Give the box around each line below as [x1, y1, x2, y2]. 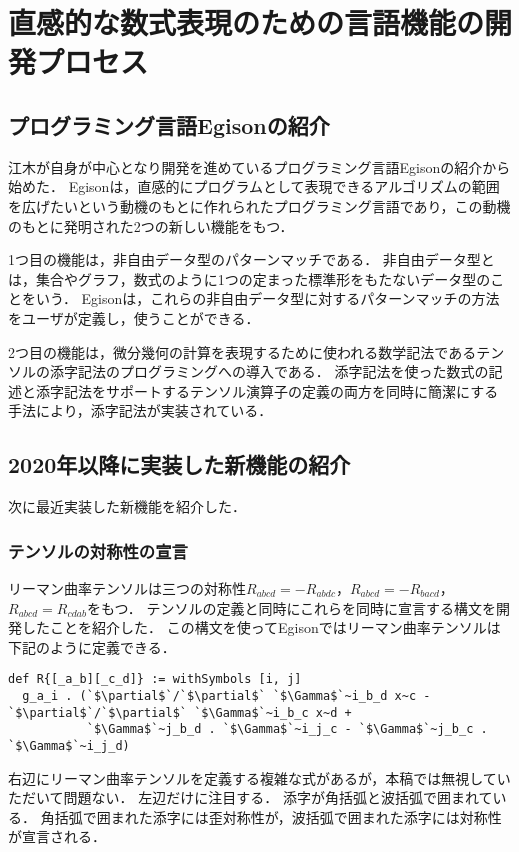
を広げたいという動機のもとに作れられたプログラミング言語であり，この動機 [8, 195, 511, 216]
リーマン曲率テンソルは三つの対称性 [8, 577, 246, 598]
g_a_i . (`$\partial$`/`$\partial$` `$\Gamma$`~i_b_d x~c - [22, 688, 431, 703]
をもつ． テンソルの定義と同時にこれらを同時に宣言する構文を [87, 597, 497, 618]
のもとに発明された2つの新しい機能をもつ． [8, 215, 294, 236]
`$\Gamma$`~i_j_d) [8, 738, 130, 753]
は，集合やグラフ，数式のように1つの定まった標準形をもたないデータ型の [8, 268, 491, 289]
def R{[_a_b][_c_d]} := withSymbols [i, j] [8, 672, 302, 687]
